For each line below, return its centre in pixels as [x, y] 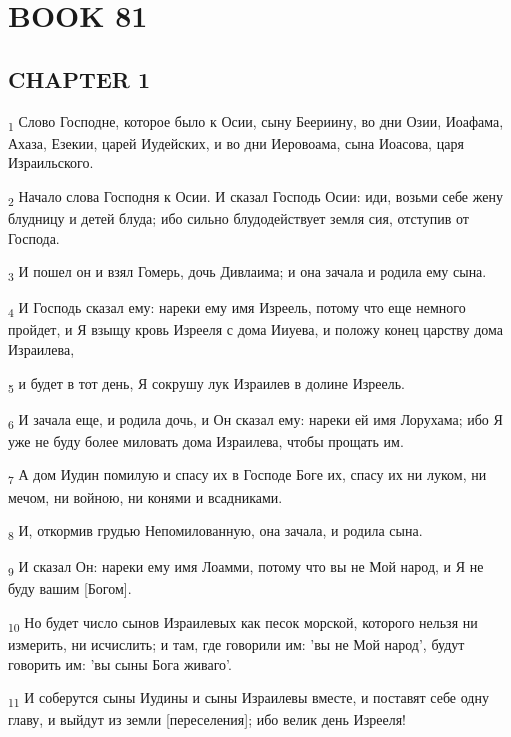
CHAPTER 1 [79, 78]
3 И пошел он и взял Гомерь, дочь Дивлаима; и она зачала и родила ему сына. [247, 272]
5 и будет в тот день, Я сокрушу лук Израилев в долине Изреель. [206, 384]
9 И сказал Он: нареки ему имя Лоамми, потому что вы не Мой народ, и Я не [246, 568]
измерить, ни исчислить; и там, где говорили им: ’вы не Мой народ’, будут [236, 644]
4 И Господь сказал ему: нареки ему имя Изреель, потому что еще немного [237, 309]
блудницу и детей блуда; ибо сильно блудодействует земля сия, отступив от [238, 218]
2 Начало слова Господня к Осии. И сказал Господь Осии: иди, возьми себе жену [255, 197]
